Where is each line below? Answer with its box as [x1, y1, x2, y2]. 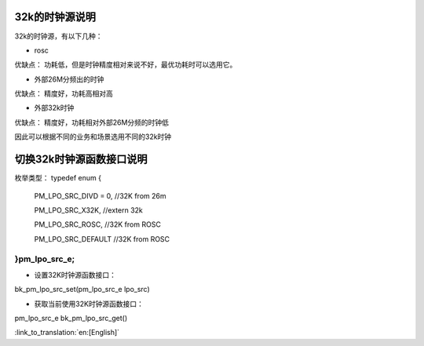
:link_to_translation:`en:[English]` [14, 328, 120, 337]
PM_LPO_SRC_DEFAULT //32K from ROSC [34, 234, 170, 243]
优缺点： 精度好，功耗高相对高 [14, 89, 113, 98]
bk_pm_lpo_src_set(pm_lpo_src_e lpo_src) [14, 285, 151, 294]
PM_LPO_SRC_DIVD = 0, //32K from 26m [34, 191, 166, 200]
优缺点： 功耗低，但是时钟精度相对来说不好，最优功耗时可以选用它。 [14, 60, 237, 70]
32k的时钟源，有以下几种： [14, 31, 103, 41]
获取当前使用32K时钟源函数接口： [34, 299, 144, 308]
